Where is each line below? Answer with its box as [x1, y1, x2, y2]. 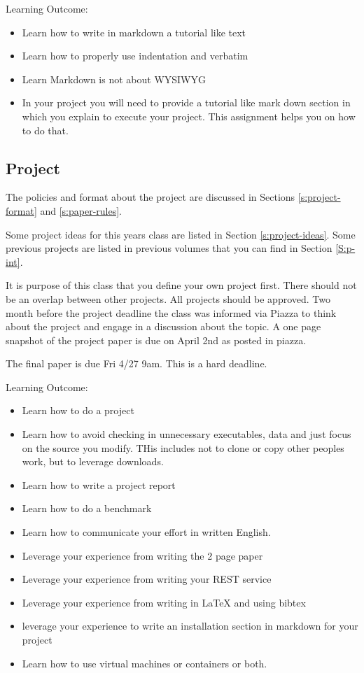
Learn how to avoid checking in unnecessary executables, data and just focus [22, 427, 351, 441]
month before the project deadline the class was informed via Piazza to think [6, 305, 337, 320]
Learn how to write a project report [22, 477, 176, 492]
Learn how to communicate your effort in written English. [22, 525, 271, 539]
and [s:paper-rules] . [40, 203, 122, 218]
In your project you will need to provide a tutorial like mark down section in [22, 95, 351, 110]
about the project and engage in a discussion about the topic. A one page [6, 319, 321, 334]
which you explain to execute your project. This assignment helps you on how [22, 108, 356, 123]
